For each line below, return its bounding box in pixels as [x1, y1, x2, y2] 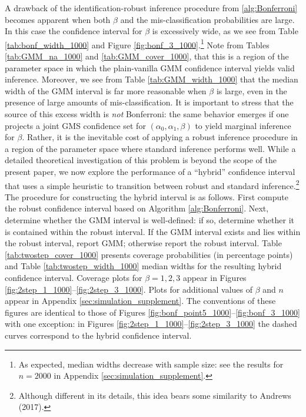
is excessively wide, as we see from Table [152, 25, 298, 37]
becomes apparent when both [5, 13, 111, 25]
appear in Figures [182, 271, 247, 283]
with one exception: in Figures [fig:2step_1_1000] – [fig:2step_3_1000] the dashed [5, 317, 297, 330]
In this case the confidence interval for [5, 25, 142, 37]
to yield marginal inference [195, 119, 291, 131]
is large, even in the [216, 84, 287, 97]
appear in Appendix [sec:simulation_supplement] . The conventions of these [5, 294, 276, 307]
